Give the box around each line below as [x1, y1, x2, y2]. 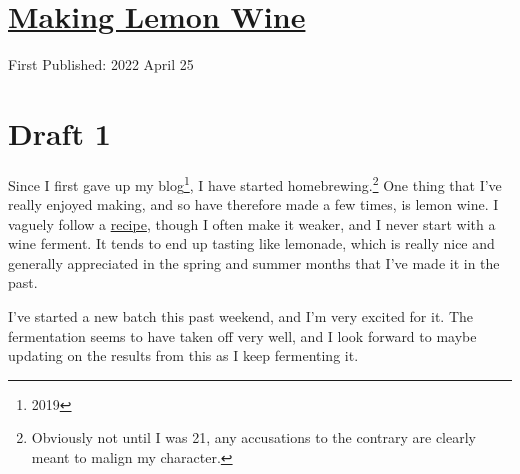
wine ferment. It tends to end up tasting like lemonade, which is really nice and [8, 233, 495, 254]
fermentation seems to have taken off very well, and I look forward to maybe [8, 325, 477, 346]
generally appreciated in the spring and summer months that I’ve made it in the [8, 252, 500, 273]
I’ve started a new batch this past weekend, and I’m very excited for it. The [8, 306, 474, 327]
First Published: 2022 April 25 [8, 54, 194, 75]
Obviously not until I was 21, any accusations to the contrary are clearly [31, 427, 476, 448]
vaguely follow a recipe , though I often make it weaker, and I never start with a [8, 213, 496, 234]
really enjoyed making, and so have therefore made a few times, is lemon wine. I [8, 194, 499, 215]
